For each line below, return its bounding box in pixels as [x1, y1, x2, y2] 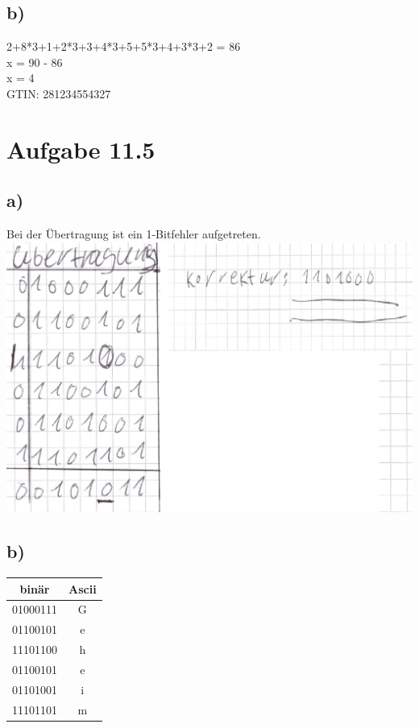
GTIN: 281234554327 [6, 85, 111, 101]
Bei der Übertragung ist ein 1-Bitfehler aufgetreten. [6, 225, 261, 242]
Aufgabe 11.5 [6, 132, 156, 165]
